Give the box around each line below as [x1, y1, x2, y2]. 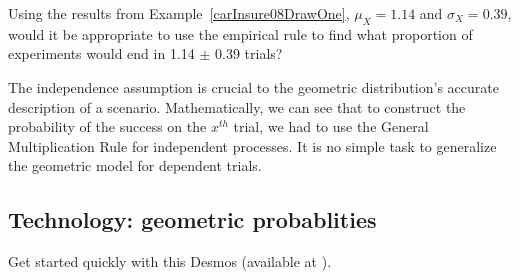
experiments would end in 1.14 [8, 43, 195, 64]
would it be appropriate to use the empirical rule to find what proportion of [8, 23, 473, 44]
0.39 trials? [215, 43, 283, 64]
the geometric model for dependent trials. [8, 155, 262, 176]
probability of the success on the [8, 116, 207, 137]
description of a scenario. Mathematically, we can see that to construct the [8, 96, 466, 117]
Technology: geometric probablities [8, 204, 377, 235]
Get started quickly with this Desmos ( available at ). [8, 251, 332, 272]
